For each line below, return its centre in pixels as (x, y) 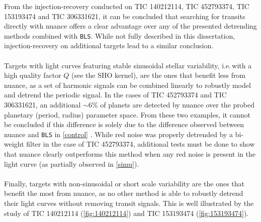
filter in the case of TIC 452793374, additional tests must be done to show (141, 144)
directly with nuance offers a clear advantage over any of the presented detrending (130, 26)
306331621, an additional (42, 104)
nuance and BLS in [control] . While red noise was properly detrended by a (119, 134)
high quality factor (33, 75)
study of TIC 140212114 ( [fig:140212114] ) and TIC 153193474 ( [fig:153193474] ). (126, 213)
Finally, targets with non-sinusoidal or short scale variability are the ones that (124, 183)
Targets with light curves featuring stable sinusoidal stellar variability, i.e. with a (128, 65)
